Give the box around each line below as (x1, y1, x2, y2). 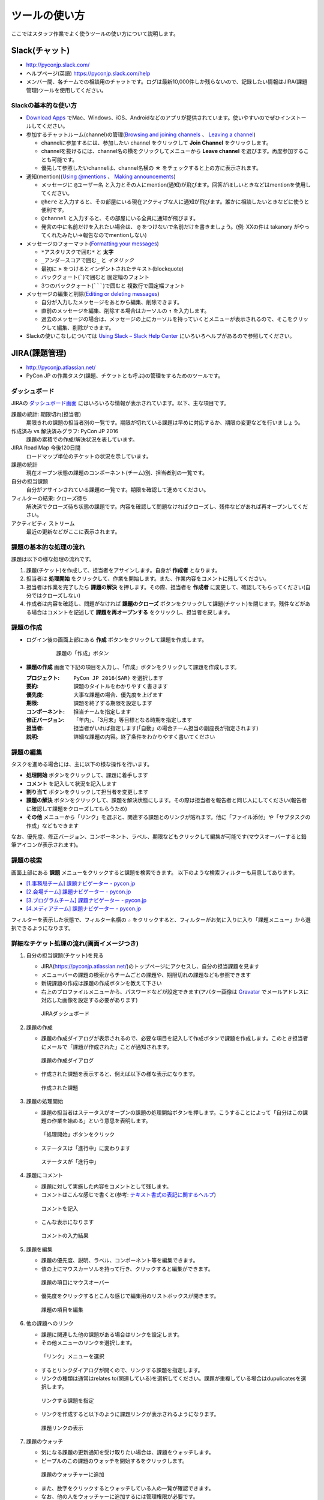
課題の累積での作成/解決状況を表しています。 (26, 436, 138, 443)
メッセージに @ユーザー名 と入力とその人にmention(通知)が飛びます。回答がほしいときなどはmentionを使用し (41, 181, 311, 188)
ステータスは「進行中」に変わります (41, 1144, 131, 1151)
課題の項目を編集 (41, 1306, 83, 1313)
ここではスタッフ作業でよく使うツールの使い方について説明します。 (11, 30, 179, 37)
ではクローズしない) (31, 592, 81, 599)
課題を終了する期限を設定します (73, 700, 152, 707)
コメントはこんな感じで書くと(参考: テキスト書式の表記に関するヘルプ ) (41, 1191, 216, 1198)
